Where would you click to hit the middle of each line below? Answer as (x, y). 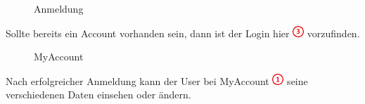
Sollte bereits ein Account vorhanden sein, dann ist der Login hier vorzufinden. (183, 33)
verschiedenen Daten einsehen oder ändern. (98, 95)
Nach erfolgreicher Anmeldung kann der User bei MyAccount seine (157, 80)
